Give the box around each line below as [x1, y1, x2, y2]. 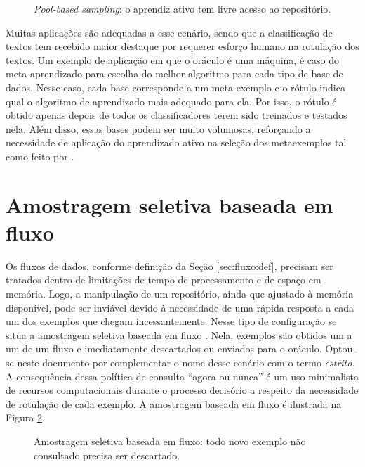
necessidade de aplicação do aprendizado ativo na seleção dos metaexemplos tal [6, 135, 347, 150]
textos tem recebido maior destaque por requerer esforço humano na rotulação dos [6, 39, 359, 53]
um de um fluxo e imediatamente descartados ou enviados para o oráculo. [6, 341, 322, 356]
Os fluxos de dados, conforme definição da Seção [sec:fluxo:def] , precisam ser [6, 258, 333, 273]
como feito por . [6, 148, 74, 163]
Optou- [325, 341, 356, 356]
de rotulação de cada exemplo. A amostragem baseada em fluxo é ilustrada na [6, 396, 342, 411]
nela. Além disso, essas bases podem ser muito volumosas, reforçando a [6, 121, 311, 136]
